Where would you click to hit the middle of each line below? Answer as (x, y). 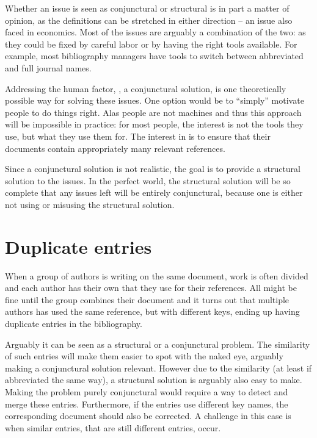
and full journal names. (48, 67)
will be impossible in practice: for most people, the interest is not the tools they (154, 124)
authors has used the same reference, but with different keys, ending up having (152, 311)
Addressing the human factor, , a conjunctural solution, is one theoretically (146, 88)
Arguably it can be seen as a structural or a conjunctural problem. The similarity (158, 344)
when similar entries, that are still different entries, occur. (113, 427)
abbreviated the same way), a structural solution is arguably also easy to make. (154, 380)
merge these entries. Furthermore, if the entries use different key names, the (147, 404)
